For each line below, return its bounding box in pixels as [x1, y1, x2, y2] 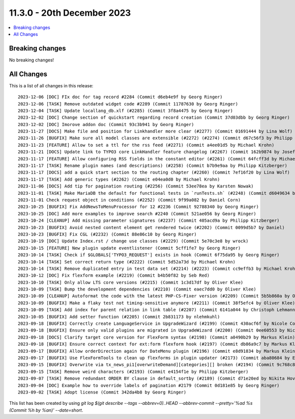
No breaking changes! [9, 57, 54, 63]
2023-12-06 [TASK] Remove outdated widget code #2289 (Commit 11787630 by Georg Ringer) [18, 101, 238, 106]
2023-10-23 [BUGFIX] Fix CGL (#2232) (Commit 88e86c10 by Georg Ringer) [18, 231, 197, 237]
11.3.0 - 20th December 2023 [9, 7, 131, 18]
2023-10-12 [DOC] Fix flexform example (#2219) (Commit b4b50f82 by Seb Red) [18, 273, 210, 278]
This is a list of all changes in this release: [9, 82, 93, 88]
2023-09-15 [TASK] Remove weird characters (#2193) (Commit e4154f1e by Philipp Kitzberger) [18, 368, 249, 374]
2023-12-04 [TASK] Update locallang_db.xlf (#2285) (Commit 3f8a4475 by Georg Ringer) [18, 108, 233, 113]
